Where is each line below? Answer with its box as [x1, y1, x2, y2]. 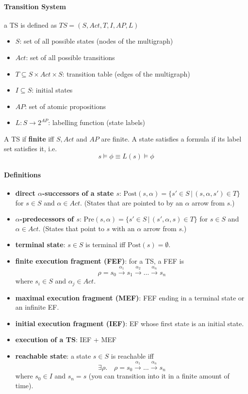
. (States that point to [38, 223, 104, 233]
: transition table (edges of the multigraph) [62, 68, 190, 79]
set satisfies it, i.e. [4, 143, 57, 153]
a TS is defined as [4, 19, 57, 30]
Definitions [4, 169, 41, 179]
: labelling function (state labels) [48, 117, 146, 127]
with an [112, 223, 135, 233]
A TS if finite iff [4, 133, 54, 143]
